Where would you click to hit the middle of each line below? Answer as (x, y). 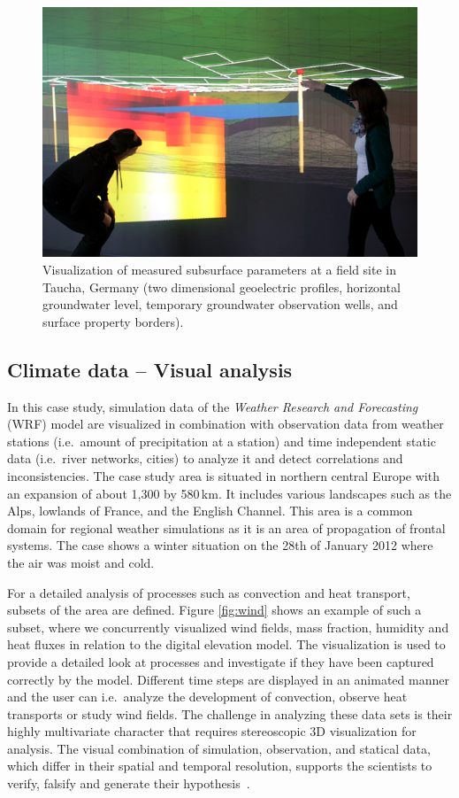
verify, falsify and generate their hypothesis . (129, 783)
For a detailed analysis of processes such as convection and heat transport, (209, 592)
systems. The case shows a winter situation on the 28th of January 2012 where (220, 545)
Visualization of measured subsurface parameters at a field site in (219, 270)
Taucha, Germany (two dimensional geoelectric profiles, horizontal (222, 287)
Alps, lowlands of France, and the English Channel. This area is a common (210, 511)
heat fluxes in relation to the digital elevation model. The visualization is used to (226, 644)
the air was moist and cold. (81, 562)
